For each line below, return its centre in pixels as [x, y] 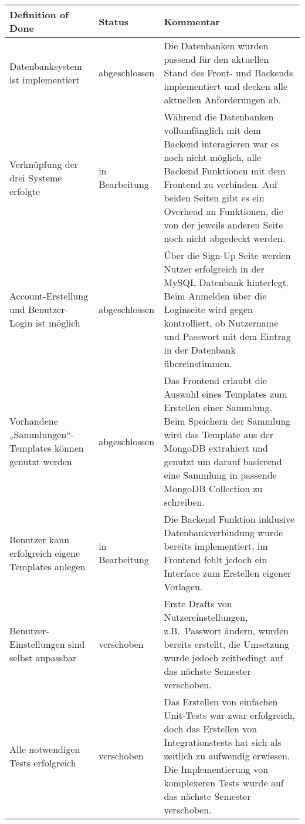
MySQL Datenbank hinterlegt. [226, 282]
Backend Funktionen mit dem [225, 171]
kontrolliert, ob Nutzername [221, 323]
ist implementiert [45, 79]
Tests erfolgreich [43, 762]
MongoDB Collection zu [213, 488]
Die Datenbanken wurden [216, 46]
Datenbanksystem [46, 66]
